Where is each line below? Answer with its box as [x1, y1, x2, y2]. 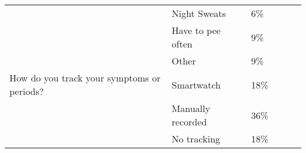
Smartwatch [171, 77, 221, 91]
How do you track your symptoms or [9, 71, 161, 84]
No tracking [171, 132, 221, 145]
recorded [171, 115, 207, 128]
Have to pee [171, 23, 221, 37]
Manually [171, 101, 211, 115]
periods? [9, 84, 44, 98]
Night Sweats [171, 6, 226, 20]
